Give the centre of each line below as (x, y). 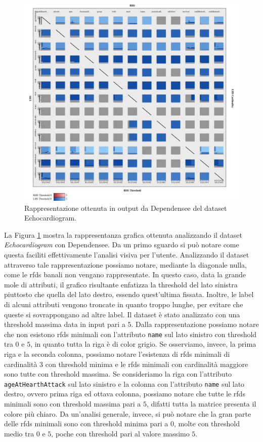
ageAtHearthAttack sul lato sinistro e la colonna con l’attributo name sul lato (124, 383)
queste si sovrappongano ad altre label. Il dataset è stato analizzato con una (122, 314)
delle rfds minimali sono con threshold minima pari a (86, 423)
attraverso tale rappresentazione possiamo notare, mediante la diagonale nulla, (126, 264)
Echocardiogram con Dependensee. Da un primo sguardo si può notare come (122, 245)
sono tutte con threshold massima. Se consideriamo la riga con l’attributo (118, 374)
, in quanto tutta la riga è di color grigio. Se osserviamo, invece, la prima (143, 344)
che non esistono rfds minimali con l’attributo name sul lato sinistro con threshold (130, 334)
